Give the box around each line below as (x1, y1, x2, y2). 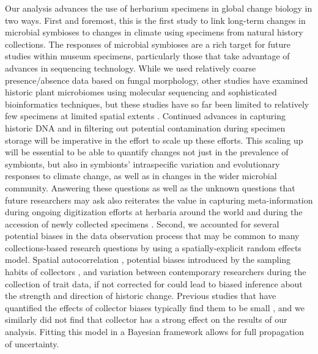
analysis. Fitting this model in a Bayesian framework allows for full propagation (5, 325, 305, 338)
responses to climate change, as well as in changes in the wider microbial (5, 169, 277, 182)
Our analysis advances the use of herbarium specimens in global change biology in (5, 2, 312, 14)
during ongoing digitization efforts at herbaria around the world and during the (5, 205, 303, 218)
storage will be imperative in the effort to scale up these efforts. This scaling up (5, 133, 303, 146)
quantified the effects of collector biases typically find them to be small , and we (5, 301, 305, 314)
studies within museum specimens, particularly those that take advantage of (5, 50, 290, 62)
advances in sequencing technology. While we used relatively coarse (5, 61, 256, 74)
